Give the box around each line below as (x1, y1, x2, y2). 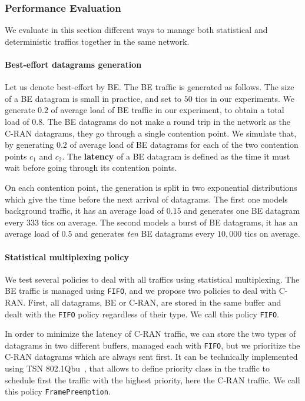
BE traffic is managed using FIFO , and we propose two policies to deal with (5, 284, 277, 297)
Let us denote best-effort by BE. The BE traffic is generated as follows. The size (5, 81, 294, 93)
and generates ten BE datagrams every (75, 227, 215, 240)
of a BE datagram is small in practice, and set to (5, 92, 182, 104)
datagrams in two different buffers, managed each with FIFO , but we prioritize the (5, 339, 300, 351)
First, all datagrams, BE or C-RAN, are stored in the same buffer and (28, 296, 281, 308)
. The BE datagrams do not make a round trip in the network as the (42, 115, 290, 127)
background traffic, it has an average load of (5, 204, 164, 217)
